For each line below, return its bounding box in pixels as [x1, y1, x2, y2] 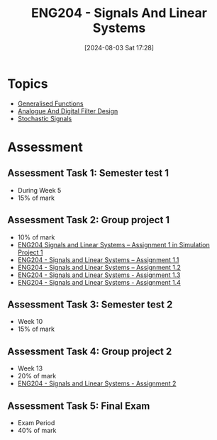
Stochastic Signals [17, 114, 72, 123]
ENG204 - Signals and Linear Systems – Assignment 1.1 [17, 255, 179, 264]
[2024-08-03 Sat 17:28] [84, 43, 155, 52]
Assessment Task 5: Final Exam [7, 400, 150, 412]
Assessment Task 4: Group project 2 [7, 345, 172, 357]
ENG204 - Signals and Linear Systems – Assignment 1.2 [17, 263, 181, 271]
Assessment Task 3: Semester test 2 [7, 298, 173, 310]
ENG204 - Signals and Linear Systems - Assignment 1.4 [17, 278, 181, 286]
